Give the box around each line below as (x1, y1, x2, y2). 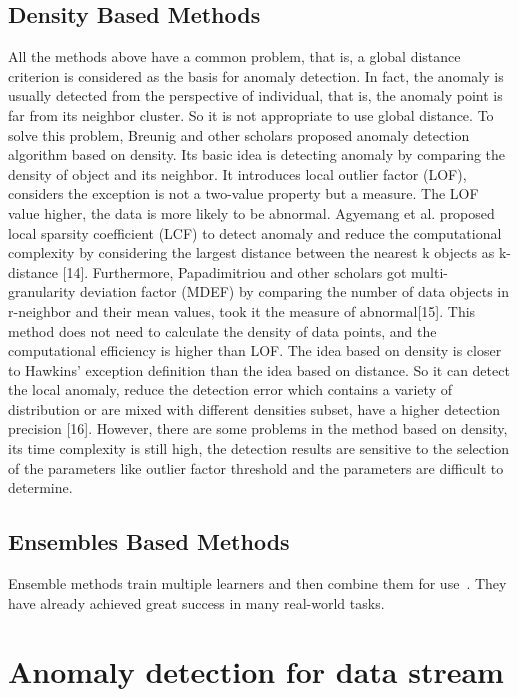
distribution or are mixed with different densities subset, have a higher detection (8, 398, 501, 419)
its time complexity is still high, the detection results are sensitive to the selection (8, 438, 510, 459)
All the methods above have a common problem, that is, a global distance (8, 46, 461, 67)
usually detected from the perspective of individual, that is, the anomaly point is (8, 85, 503, 106)
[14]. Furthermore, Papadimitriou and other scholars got (62, 261, 407, 282)
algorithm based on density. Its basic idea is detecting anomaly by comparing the (8, 144, 506, 165)
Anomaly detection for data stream (8, 651, 504, 692)
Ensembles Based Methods (8, 526, 290, 557)
